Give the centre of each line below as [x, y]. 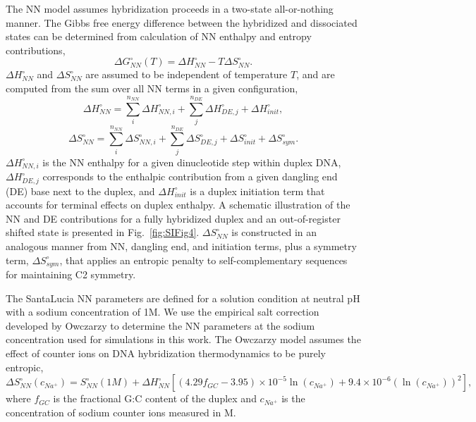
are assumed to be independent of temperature [187, 74]
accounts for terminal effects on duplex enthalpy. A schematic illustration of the [178, 205]
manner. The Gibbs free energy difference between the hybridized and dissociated [182, 22]
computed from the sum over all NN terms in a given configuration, [152, 88]
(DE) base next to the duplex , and [80, 191]
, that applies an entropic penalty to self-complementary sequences [203, 260]
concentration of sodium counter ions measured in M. [121, 412]
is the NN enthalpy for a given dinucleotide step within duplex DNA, [192, 162]
